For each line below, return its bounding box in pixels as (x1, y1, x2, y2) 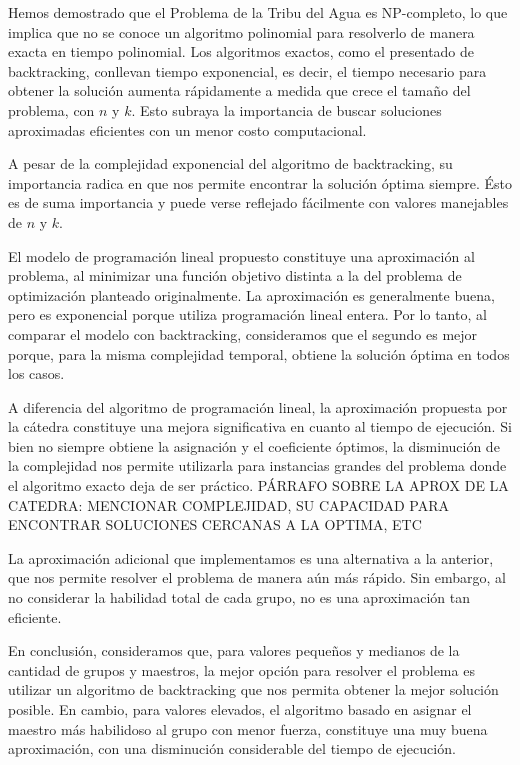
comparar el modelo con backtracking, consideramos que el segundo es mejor (8, 323, 478, 344)
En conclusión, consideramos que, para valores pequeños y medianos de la (8, 640, 460, 661)
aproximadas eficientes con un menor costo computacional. (8, 119, 367, 140)
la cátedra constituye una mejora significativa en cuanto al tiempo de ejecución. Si (8, 416, 512, 437)
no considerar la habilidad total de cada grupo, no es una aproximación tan (8, 587, 470, 608)
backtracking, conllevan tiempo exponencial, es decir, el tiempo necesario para (8, 60, 487, 81)
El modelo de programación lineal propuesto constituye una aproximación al (8, 245, 475, 266)
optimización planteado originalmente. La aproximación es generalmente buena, (8, 284, 495, 305)
